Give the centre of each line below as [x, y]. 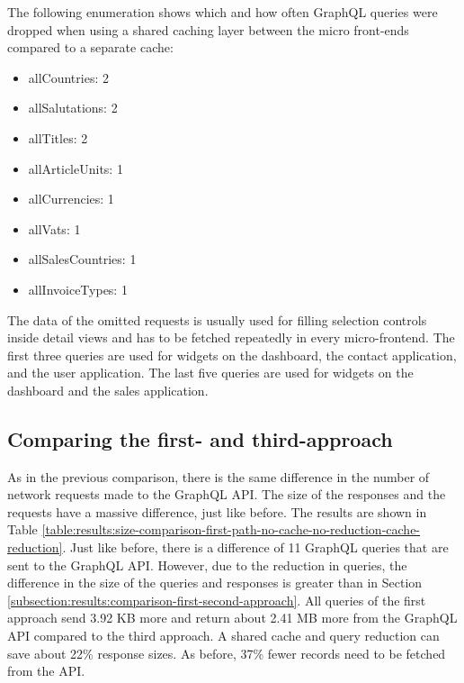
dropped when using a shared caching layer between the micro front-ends [208, 29]
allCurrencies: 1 [71, 199]
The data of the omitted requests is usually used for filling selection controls [217, 319]
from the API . [46, 671]
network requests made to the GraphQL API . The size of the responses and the [227, 494]
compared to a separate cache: [90, 47]
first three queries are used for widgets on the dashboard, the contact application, [232, 355]
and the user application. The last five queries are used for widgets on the [210, 373]
